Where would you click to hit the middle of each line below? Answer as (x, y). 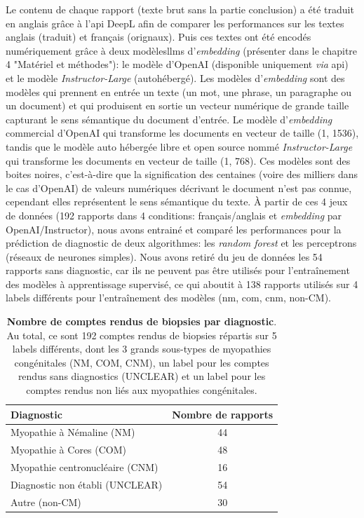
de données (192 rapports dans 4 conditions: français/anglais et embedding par (174, 215)
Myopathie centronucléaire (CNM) (85, 467)
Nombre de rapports (223, 414)
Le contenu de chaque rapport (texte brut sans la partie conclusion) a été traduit (180, 9)
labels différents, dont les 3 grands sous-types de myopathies (142, 349)
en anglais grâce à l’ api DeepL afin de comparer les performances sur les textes (175, 23)
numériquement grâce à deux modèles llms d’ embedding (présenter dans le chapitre (182, 50)
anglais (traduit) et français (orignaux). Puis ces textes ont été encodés (159, 37)
